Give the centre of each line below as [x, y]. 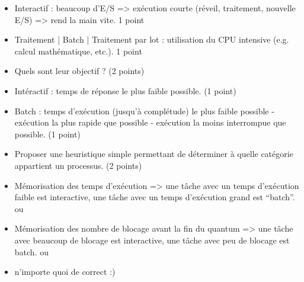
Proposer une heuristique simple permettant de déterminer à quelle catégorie [154, 154]
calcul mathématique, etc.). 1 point [78, 51]
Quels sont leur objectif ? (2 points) [79, 71]
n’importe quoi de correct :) [65, 272]
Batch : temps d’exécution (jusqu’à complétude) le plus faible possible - [144, 110]
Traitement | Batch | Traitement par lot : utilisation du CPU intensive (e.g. [152, 39]
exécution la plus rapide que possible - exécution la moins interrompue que [150, 122]
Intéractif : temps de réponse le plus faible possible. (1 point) [125, 90]
